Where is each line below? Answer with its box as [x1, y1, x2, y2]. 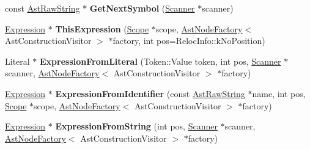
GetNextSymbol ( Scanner [89, 2, 195, 14]
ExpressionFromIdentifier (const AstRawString [55, 87, 245, 100]
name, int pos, [252, 87, 306, 100]
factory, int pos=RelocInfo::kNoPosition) [113, 34, 265, 47]
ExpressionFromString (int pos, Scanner [55, 120, 218, 133]
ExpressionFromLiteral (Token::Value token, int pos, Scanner [40, 54, 281, 67]
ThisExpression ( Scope [55, 22, 149, 35]
